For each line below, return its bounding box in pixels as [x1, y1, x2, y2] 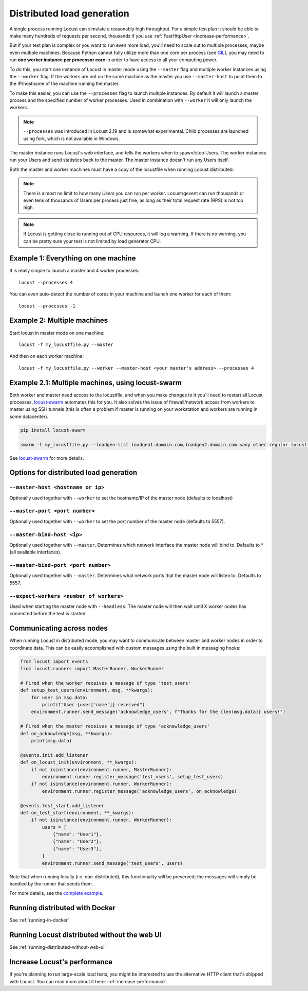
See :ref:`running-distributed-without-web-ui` [9, 944, 106, 950]
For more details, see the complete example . [9, 890, 104, 896]
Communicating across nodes [9, 624, 108, 633]
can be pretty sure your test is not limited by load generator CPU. [23, 238, 161, 244]
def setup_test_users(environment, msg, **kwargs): [20, 687, 153, 693]
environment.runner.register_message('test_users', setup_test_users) [42, 774, 223, 779]
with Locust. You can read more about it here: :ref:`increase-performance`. [9, 978, 168, 984]
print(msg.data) [31, 738, 72, 743]
